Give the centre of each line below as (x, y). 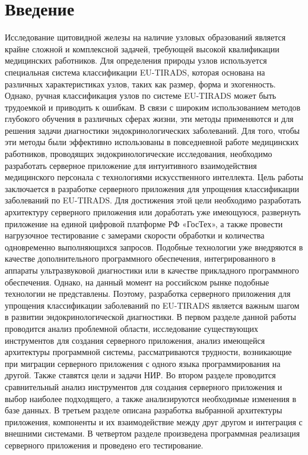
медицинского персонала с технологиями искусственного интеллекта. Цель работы (154, 177)
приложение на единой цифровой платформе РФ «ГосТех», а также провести (144, 223)
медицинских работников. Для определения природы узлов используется (136, 60)
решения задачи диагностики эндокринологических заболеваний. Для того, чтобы (152, 130)
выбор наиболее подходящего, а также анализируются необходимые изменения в (150, 398)
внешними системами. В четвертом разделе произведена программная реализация (153, 433)
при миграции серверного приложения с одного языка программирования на (143, 363)
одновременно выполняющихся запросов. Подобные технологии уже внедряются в (154, 247)
